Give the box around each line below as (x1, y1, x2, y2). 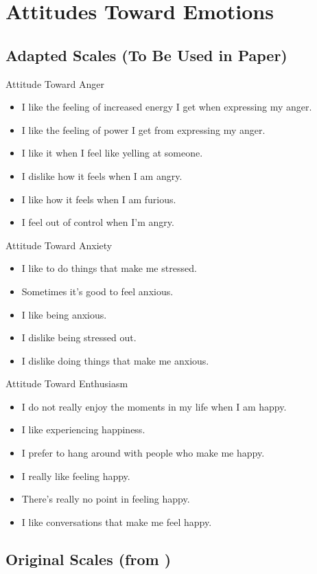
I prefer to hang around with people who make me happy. (21, 446, 265, 460)
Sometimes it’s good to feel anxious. (21, 284, 174, 298)
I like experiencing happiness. (21, 422, 145, 437)
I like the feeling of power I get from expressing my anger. (21, 122, 266, 137)
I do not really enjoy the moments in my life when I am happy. (21, 399, 287, 413)
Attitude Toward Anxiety (5, 238, 113, 252)
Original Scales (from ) (5, 548, 172, 569)
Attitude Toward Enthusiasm (5, 376, 128, 391)
